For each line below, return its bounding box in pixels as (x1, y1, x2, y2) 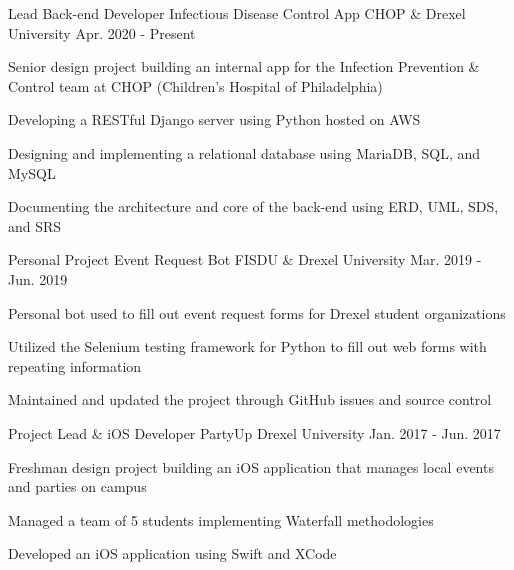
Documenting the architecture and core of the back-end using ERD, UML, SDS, (8, 196, 499, 217)
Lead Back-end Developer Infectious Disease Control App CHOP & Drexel (8, 3, 466, 23)
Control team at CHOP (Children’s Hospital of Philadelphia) (8, 75, 383, 96)
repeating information (8, 355, 142, 376)
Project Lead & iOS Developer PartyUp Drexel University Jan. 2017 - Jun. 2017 (8, 422, 501, 443)
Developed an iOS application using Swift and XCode (8, 543, 337, 564)
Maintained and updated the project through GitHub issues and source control (8, 389, 492, 410)
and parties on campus (8, 476, 147, 497)
